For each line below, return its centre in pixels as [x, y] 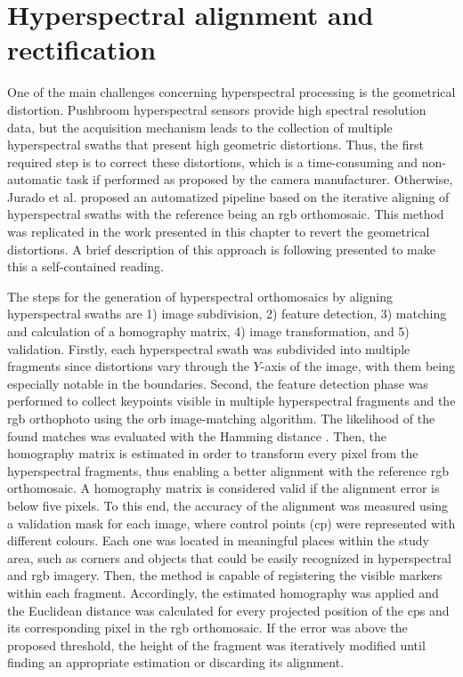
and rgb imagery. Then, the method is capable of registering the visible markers [225, 575]
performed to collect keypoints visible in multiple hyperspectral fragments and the [231, 401]
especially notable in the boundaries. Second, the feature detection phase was [218, 383]
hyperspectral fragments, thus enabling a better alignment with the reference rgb [228, 470]
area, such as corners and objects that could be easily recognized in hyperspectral [229, 557]
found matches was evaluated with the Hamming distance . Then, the [197, 435]
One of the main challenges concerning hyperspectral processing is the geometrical [231, 92]
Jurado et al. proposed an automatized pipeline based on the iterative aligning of [228, 196]
